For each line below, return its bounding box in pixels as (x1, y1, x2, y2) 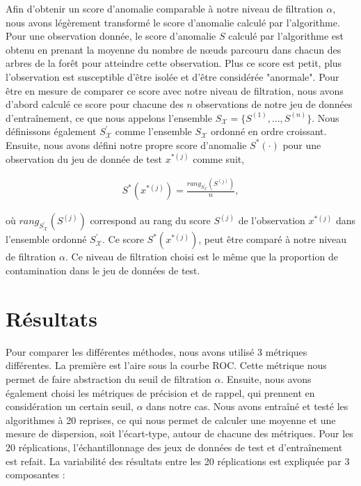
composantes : (6, 467, 65, 482)
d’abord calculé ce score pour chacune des (6, 97, 184, 111)
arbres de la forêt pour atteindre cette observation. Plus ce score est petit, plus (6, 56, 342, 70)
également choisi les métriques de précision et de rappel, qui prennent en (6, 385, 315, 400)
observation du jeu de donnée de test (6, 151, 162, 166)
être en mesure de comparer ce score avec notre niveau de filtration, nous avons (6, 83, 344, 97)
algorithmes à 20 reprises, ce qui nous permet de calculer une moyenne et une (6, 412, 336, 427)
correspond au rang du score (90, 213, 211, 228)
